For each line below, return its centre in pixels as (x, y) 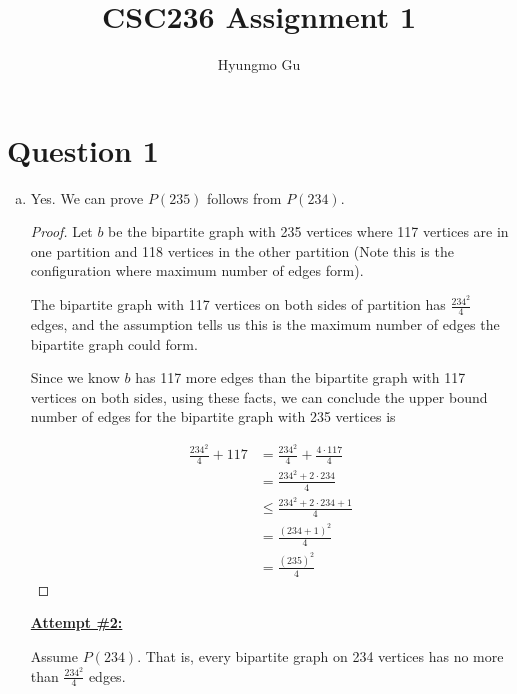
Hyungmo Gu (259, 64)
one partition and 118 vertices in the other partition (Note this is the (242, 250)
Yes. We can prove (87, 197)
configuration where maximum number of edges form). (197, 270)
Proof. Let (61, 231)
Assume (54, 655)
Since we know (75, 377)
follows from (244, 197)
